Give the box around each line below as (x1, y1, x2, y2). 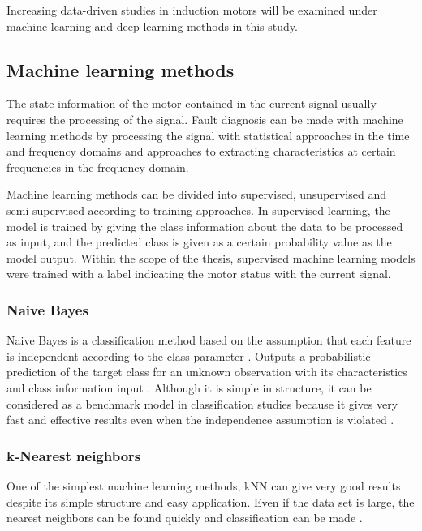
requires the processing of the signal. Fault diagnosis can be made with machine (6, 110, 403, 127)
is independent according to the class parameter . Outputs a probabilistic (6, 347, 371, 364)
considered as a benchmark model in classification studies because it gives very (6, 395, 398, 412)
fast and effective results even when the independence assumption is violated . (6, 411, 394, 428)
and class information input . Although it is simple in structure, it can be (6, 379, 372, 396)
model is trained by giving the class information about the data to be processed (6, 217, 403, 234)
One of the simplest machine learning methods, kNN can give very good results (6, 477, 401, 494)
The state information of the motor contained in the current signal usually (6, 95, 377, 112)
